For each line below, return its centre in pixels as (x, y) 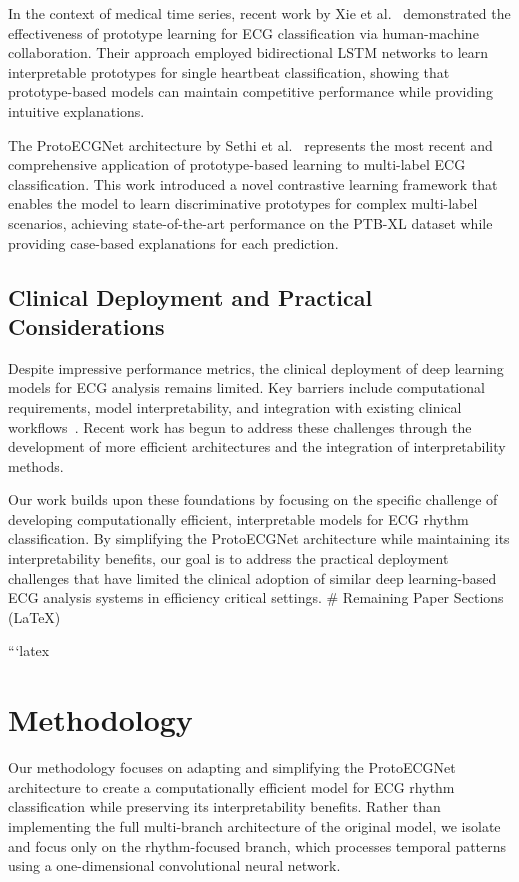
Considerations (86, 325)
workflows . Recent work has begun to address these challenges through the (240, 426)
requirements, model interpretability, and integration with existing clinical (235, 406)
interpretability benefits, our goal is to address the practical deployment (228, 558)
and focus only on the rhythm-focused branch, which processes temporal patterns (257, 845)
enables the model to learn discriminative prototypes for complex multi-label (243, 203)
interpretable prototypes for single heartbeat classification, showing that (229, 71)
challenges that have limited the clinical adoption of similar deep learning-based (252, 577)
